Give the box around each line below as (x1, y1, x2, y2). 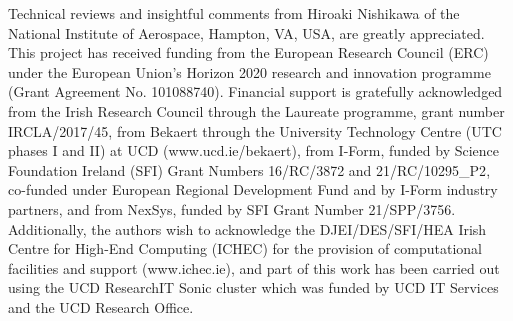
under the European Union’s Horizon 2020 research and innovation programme (8, 61, 491, 82)
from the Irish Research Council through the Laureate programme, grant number (8, 100, 505, 121)
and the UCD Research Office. (8, 296, 194, 317)
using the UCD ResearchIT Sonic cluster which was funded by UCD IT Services (8, 277, 499, 298)
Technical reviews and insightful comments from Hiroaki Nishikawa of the (8, 3, 460, 23)
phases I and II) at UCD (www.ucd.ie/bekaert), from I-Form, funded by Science (8, 140, 500, 161)
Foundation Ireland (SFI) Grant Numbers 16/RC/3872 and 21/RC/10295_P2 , (8, 159, 491, 180)
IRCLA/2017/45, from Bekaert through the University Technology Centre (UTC (8, 120, 502, 141)
